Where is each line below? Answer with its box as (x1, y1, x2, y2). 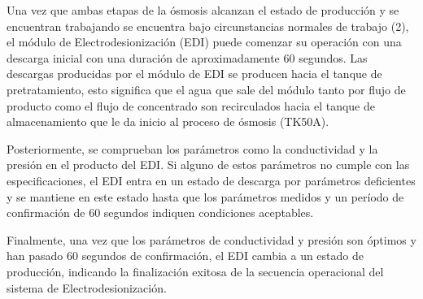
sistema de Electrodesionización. (7, 279, 167, 296)
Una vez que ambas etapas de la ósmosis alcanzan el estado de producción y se (7, 2, 399, 18)
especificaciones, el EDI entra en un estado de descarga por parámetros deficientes (7, 171, 416, 188)
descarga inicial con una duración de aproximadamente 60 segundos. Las (7, 49, 368, 66)
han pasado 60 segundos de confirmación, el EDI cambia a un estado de (7, 247, 364, 264)
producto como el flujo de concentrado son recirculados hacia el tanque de (7, 97, 375, 114)
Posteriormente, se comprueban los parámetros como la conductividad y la (7, 140, 378, 157)
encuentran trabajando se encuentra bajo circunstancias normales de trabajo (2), (7, 17, 409, 34)
